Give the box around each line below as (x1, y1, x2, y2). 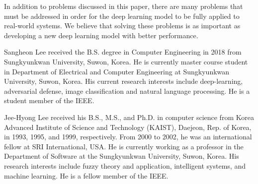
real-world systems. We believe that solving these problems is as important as (4, 20, 241, 31)
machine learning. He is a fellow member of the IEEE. (4, 170, 169, 181)
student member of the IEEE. (4, 95, 94, 106)
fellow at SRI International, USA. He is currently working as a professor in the (4, 141, 244, 151)
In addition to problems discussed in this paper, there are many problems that (4, 1, 243, 11)
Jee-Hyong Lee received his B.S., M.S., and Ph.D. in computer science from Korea (4, 112, 254, 122)
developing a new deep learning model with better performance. (4, 30, 198, 40)
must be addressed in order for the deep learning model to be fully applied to (4, 10, 240, 21)
